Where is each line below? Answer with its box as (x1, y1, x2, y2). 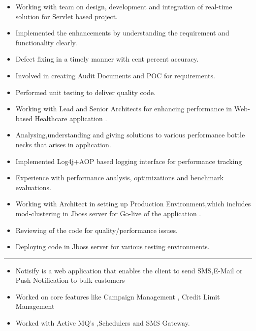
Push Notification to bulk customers (15, 275, 125, 285)
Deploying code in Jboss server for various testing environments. (15, 241, 210, 252)
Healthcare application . (34, 113, 107, 123)
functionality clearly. (15, 37, 77, 47)
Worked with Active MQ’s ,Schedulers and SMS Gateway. (15, 318, 190, 328)
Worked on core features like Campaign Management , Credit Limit (15, 291, 220, 301)
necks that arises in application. (15, 139, 111, 149)
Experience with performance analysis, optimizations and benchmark (15, 172, 224, 183)
